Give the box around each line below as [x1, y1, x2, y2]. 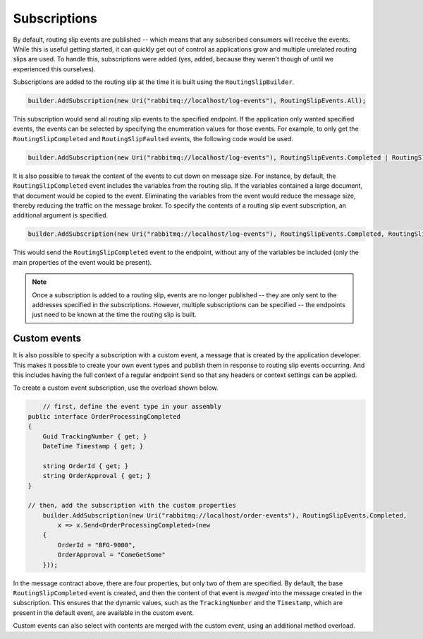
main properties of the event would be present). [13, 258, 152, 266]
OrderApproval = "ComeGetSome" [57, 551, 166, 559]
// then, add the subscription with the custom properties [27, 501, 236, 510]
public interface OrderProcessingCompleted [27, 412, 181, 420]
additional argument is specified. [13, 211, 109, 220]
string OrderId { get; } [42, 462, 129, 470]
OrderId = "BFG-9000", [57, 541, 137, 549]
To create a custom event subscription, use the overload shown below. [13, 383, 219, 392]
